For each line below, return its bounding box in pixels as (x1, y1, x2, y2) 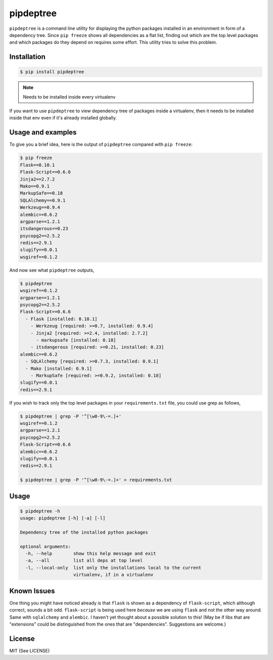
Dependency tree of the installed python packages (20, 529, 149, 535)
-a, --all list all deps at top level (25, 558, 143, 563)
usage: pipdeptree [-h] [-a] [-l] (20, 515, 106, 521)
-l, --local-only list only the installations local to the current (25, 564, 202, 570)
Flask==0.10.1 (20, 162, 55, 168)
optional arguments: (20, 544, 71, 549)
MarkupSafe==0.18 (20, 190, 63, 196)
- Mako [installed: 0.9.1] (25, 366, 93, 371)
